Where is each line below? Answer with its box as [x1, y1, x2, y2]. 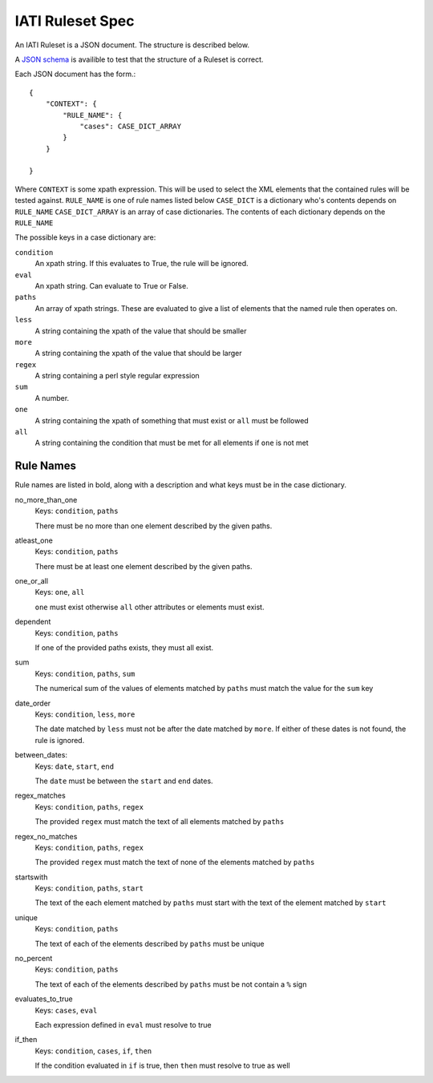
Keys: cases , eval [34, 1005, 98, 1015]
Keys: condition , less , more [34, 709, 136, 719]
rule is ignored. [34, 735, 85, 745]
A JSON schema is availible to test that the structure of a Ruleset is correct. [14, 55, 264, 64]
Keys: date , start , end [34, 762, 115, 771]
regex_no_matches [14, 831, 78, 841]
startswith [14, 872, 48, 882]
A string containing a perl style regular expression [34, 371, 200, 381]
